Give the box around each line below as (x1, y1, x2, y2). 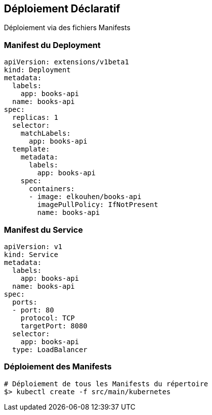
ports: (12, 298, 38, 306)
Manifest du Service (4, 224, 83, 235)
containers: (29, 185, 75, 193)
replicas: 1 (12, 113, 58, 122)
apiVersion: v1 (4, 242, 63, 251)
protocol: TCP (20, 313, 75, 322)
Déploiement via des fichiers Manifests (4, 23, 130, 32)
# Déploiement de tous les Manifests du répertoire (4, 379, 209, 388)
